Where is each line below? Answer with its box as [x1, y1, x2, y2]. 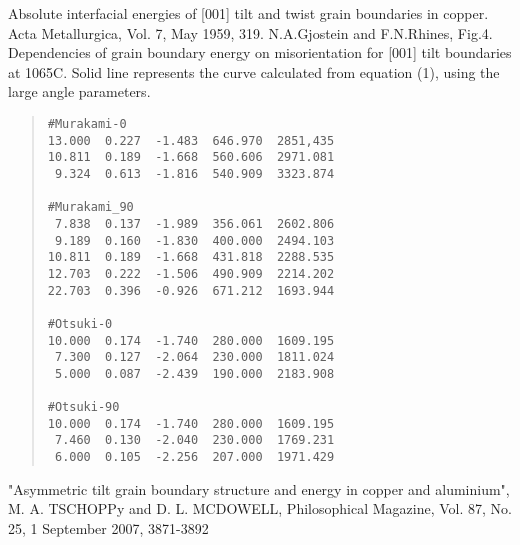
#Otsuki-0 [47, 316, 113, 331]
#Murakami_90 [47, 200, 134, 215]
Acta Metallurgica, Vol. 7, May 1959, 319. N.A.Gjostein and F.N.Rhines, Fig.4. [8, 22, 493, 43]
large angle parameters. [8, 81, 151, 102]
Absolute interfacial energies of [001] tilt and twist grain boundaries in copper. [8, 3, 489, 23]
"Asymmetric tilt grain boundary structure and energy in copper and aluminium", [8, 478, 510, 499]
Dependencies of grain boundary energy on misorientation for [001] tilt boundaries [8, 42, 512, 63]
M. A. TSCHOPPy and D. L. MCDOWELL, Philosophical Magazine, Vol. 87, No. [8, 498, 512, 519]
